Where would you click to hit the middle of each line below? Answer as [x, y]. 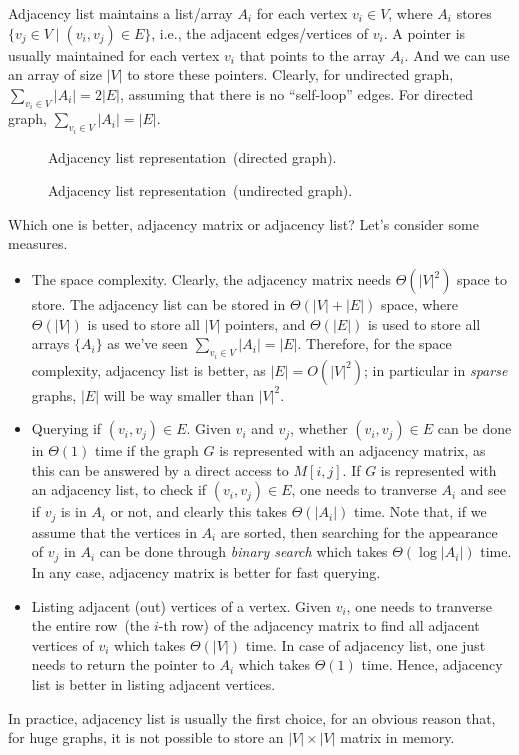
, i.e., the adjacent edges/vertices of [260, 32]
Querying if [66, 428]
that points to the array [312, 54]
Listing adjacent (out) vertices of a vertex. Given [181, 605]
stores [474, 13]
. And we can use [457, 54]
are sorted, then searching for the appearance [359, 531]
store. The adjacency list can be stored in [158, 304]
